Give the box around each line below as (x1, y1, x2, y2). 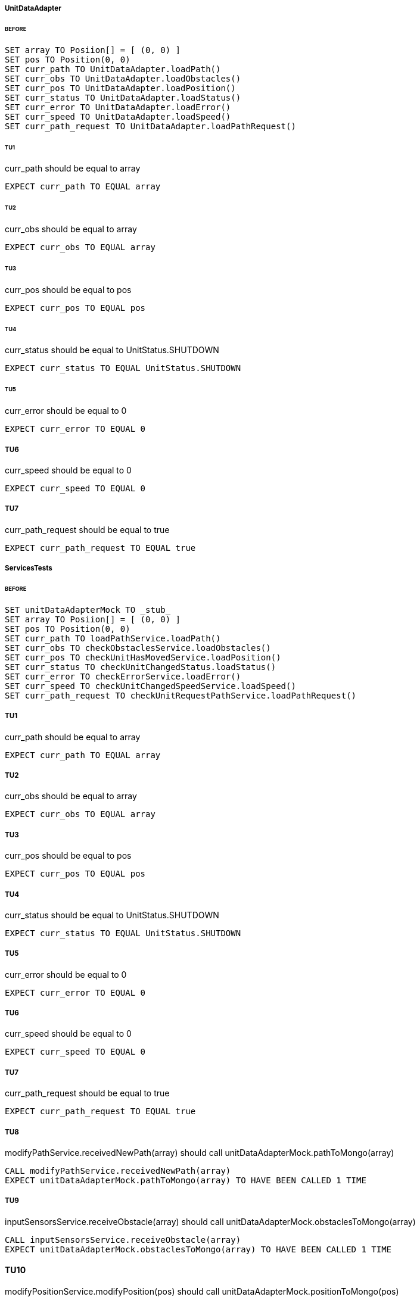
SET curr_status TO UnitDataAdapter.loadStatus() (5, 92, 241, 102)
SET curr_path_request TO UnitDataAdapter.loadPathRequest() (5, 121, 296, 131)
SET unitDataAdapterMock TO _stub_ (5, 604, 171, 615)
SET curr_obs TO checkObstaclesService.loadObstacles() (5, 643, 271, 653)
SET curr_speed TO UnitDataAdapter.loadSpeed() (5, 111, 231, 121)
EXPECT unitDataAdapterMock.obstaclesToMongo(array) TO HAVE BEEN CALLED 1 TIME (5, 1244, 392, 1254)
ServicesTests (5, 564, 52, 573)
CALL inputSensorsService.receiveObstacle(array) (5, 1234, 241, 1245)
